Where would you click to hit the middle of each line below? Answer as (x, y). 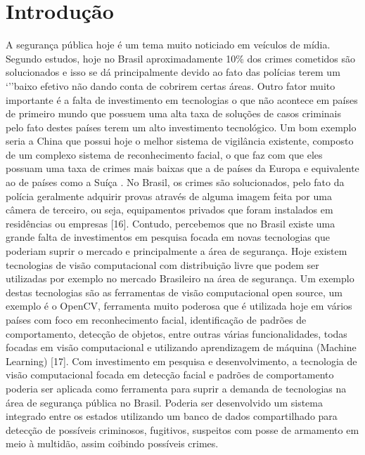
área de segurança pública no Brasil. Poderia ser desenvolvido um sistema (164, 402)
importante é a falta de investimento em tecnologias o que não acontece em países (182, 99)
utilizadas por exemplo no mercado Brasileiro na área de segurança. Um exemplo (180, 278)
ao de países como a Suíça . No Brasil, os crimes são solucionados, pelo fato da (175, 182)
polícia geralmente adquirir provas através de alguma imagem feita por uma (169, 196)
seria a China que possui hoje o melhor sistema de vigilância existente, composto (180, 141)
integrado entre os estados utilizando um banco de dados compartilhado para (172, 416)
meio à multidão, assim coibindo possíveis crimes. (112, 443)
